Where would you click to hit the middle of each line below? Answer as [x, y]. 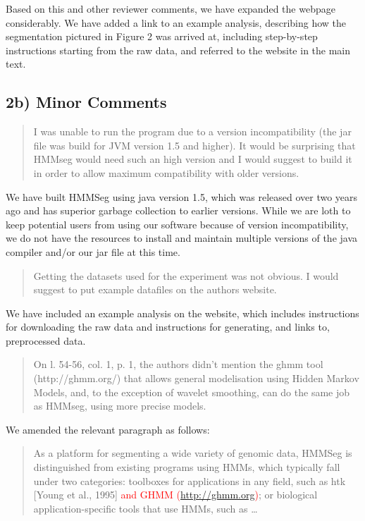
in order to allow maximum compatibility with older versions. [166, 172]
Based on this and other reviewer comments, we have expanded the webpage [171, 8]
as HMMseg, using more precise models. [120, 406]
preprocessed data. [46, 340]
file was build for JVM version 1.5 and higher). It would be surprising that [194, 145]
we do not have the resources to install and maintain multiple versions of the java [182, 238]
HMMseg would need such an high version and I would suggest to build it [193, 159]
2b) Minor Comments [86, 102]
